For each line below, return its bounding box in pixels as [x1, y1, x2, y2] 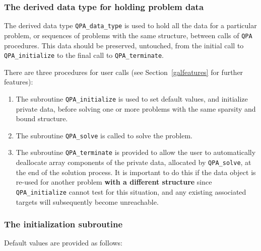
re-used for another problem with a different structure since [16, 177, 212, 187]
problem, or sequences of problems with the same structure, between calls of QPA [4, 30, 252, 40]
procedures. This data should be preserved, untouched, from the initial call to [4, 40, 244, 50]
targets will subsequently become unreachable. [16, 196, 159, 207]
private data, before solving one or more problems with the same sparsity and [16, 103, 256, 114]
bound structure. [16, 113, 68, 124]
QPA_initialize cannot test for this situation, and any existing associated [16, 186, 246, 197]
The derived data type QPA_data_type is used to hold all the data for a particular [4, 20, 257, 31]
